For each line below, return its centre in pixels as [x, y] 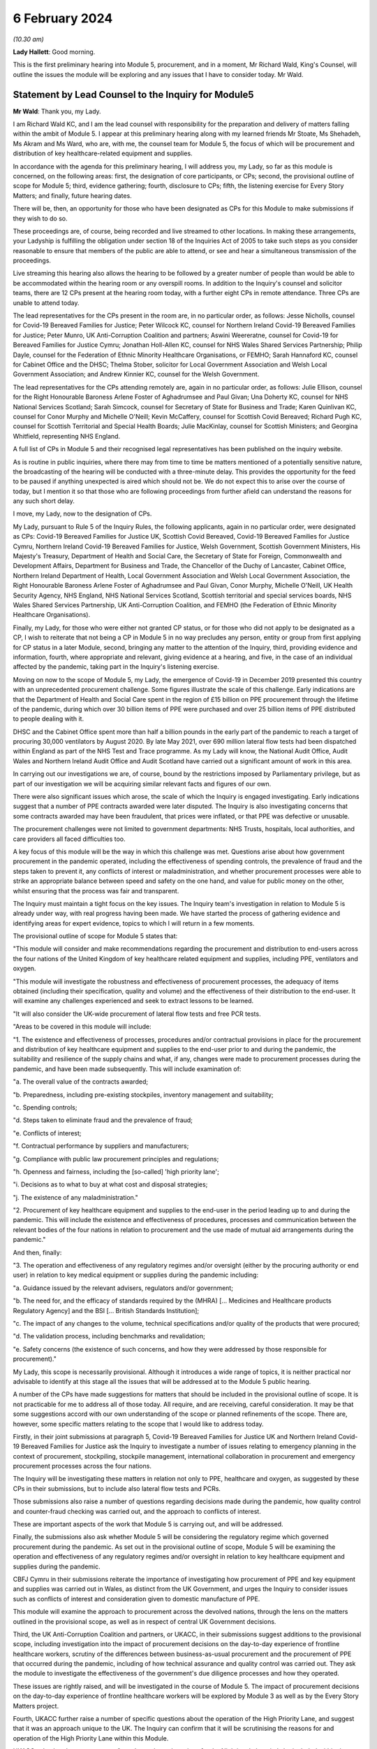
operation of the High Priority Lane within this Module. [91, 1738]
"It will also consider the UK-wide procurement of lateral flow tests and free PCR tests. [137, 1014]
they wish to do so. [40, 218]
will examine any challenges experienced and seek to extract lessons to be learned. [133, 1001]
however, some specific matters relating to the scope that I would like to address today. [139, 1424]
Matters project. [36, 1706]
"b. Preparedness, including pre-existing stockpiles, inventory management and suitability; [143, 1094]
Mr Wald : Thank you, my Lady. [57, 111]
